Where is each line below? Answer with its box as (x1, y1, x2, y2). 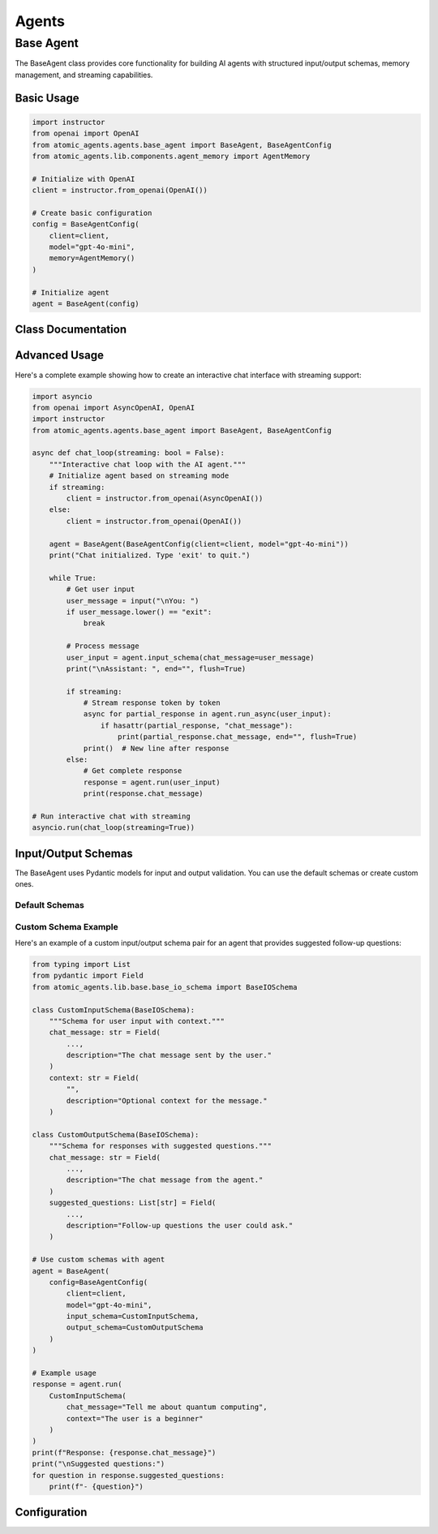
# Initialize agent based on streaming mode (49, 471, 230, 480)
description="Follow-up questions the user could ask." (66, 1221, 294, 1230)
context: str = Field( (49, 1073, 140, 1082)
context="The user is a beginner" (66, 1414, 204, 1423)
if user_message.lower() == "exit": (66, 607, 213, 617)
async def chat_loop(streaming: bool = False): (32, 449, 225, 458)
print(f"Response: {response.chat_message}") (32, 1448, 217, 1457)
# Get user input (66, 585, 135, 594)
